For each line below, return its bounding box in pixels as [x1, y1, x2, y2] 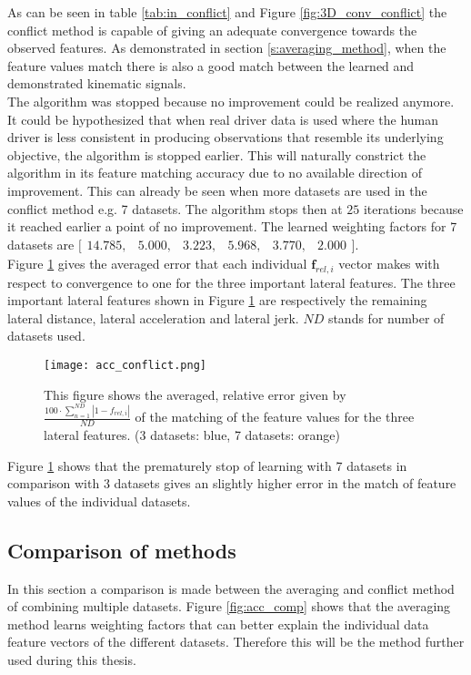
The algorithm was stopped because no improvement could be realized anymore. [7, 91, 455, 110]
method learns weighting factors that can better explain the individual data [7, 614, 429, 633]
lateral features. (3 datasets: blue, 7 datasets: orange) [44, 424, 340, 444]
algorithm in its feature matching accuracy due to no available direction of [7, 163, 423, 182]
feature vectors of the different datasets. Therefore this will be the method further [7, 632, 465, 651]
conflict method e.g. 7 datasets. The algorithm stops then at [7, 199, 343, 218]
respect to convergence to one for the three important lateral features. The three [7, 272, 456, 291]
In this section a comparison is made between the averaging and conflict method [7, 578, 455, 598]
